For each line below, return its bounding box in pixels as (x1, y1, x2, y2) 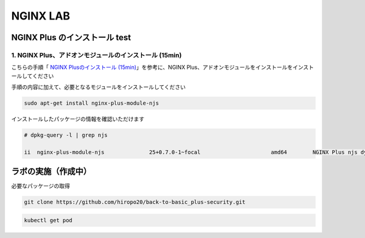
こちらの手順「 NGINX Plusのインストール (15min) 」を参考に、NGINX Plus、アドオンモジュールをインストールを (11, 64, 293, 71)
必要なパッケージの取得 (11, 183, 70, 190)
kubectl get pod (24, 217, 73, 223)
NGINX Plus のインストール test (11, 32, 131, 43)
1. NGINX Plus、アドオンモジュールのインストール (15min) (11, 51, 182, 59)
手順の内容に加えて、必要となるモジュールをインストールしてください (11, 83, 186, 91)
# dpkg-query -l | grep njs (24, 131, 108, 139)
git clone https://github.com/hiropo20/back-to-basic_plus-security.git (24, 198, 246, 206)
